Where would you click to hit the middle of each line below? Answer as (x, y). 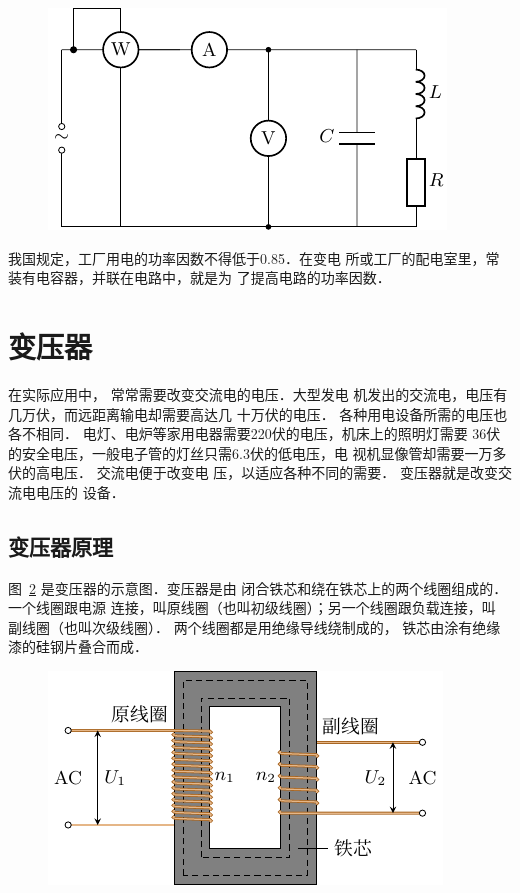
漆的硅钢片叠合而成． (78, 646)
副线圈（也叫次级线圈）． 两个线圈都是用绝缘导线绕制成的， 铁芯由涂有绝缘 (254, 626)
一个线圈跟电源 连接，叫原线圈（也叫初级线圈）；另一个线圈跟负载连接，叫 (252, 607)
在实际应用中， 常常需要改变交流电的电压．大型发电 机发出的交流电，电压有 (258, 393)
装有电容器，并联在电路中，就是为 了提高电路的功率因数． (199, 277)
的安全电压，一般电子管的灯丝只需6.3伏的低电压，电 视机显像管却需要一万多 (257, 452)
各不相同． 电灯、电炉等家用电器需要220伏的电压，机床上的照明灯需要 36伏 (254, 433)
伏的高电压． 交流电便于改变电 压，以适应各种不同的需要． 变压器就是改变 (253, 472)
